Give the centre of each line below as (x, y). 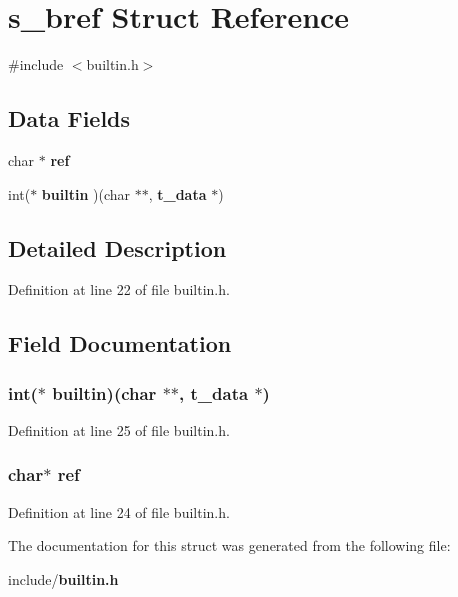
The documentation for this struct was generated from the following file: (229, 545)
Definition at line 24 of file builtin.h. (119, 511)
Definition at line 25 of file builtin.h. (119, 429)
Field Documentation (120, 343)
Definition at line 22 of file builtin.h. (119, 289)
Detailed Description (117, 247)
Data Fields (69, 118)
